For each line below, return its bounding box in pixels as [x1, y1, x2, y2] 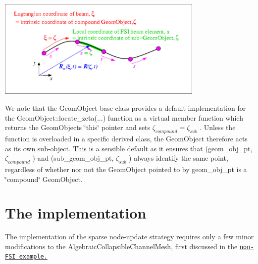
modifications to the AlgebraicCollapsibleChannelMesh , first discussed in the [5, 241, 238, 251]
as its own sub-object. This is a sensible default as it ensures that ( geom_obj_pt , [5, 143, 253, 153]
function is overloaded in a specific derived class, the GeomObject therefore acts [5, 133, 248, 143]
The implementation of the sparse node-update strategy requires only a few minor [5, 231, 254, 242]
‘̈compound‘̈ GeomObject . [5, 174, 83, 184]
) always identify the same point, [129, 153, 228, 163]
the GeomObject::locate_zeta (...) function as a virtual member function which [5, 112, 243, 123]
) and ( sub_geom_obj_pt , [32, 153, 114, 163]
